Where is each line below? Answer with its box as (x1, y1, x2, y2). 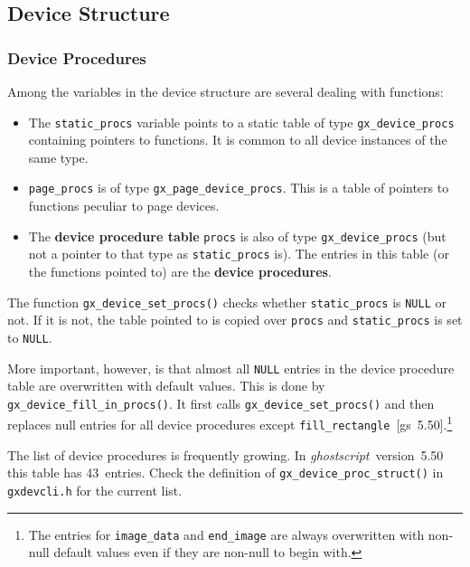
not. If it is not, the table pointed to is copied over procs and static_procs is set (7, 310, 463, 329)
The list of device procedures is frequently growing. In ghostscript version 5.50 (7, 445, 444, 464)
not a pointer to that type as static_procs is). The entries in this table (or (28, 244, 449, 263)
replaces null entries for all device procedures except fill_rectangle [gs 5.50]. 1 (7, 412, 453, 434)
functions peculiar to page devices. (28, 196, 220, 215)
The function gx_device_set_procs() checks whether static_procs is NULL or (7, 292, 446, 311)
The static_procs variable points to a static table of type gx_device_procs (28, 112, 455, 131)
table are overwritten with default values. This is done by (7, 376, 325, 395)
